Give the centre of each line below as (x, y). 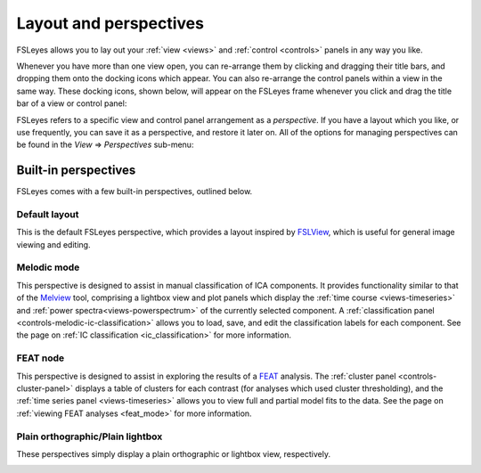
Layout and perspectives (110, 23)
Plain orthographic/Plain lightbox (90, 436)
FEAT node (41, 358)
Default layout (48, 214)
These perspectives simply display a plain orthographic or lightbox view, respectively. (174, 453)
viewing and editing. (53, 244)
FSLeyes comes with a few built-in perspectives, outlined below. (135, 192)
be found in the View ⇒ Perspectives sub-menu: (105, 145)
